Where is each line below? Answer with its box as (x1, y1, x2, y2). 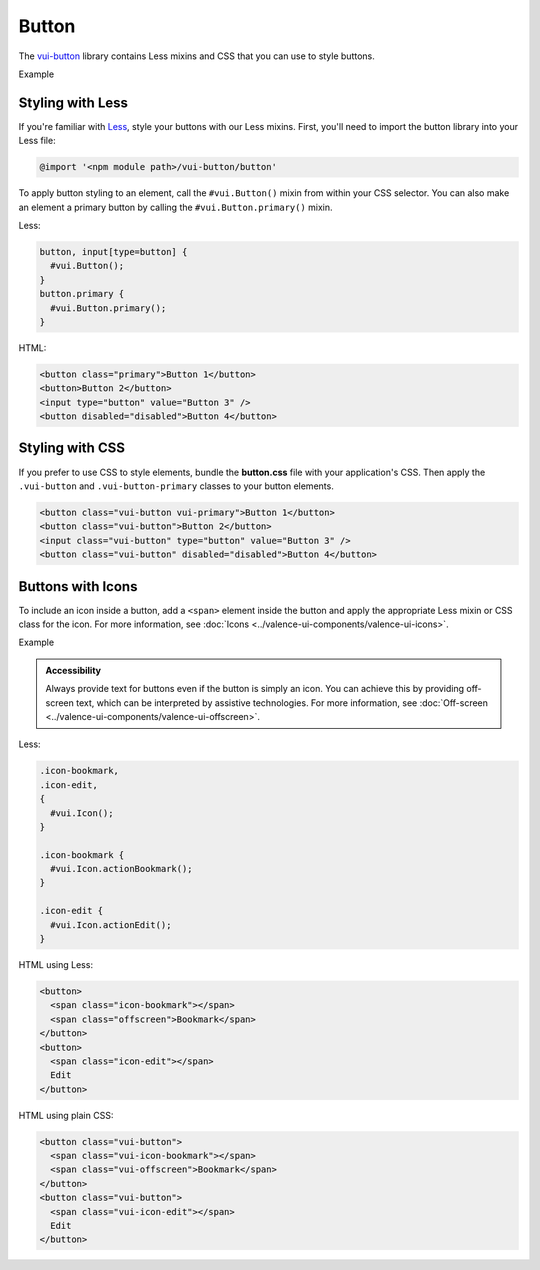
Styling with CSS (18, 440, 125, 457)
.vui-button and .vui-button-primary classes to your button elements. (18, 480, 334, 492)
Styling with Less (18, 94, 129, 111)
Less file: (18, 135, 56, 147)
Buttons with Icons (18, 578, 138, 595)
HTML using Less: (18, 959, 94, 970)
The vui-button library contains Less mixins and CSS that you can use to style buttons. (18, 50, 375, 62)
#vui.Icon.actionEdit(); (50, 919, 172, 930)
